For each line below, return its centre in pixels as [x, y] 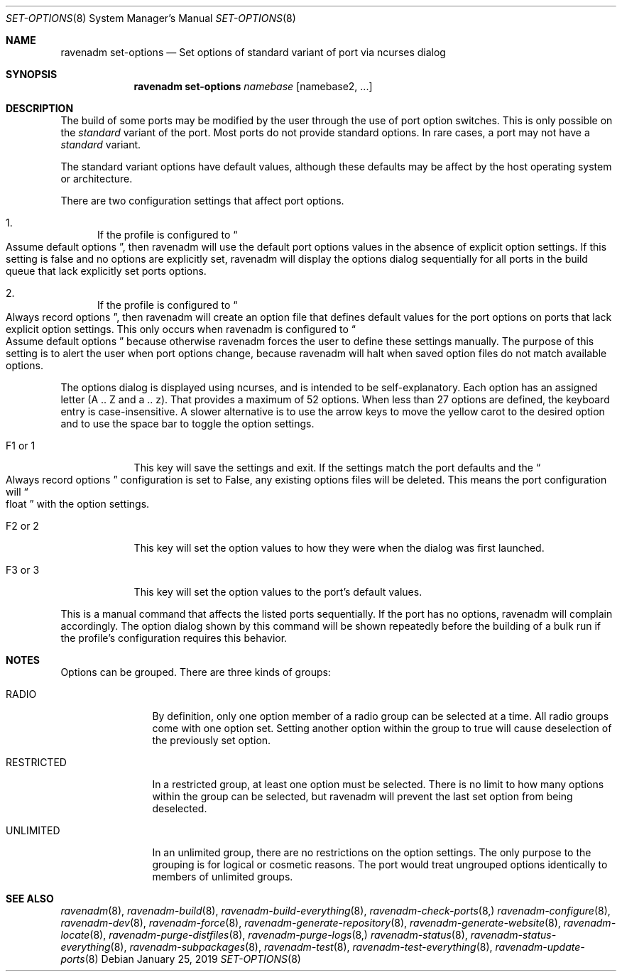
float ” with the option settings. [78, 504]
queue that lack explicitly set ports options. [106, 271]
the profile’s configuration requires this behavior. [174, 638]
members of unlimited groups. [223, 877]
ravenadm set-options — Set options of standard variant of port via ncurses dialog [253, 52]
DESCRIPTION [40, 108]
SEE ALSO [30, 899]
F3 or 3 [23, 570]
